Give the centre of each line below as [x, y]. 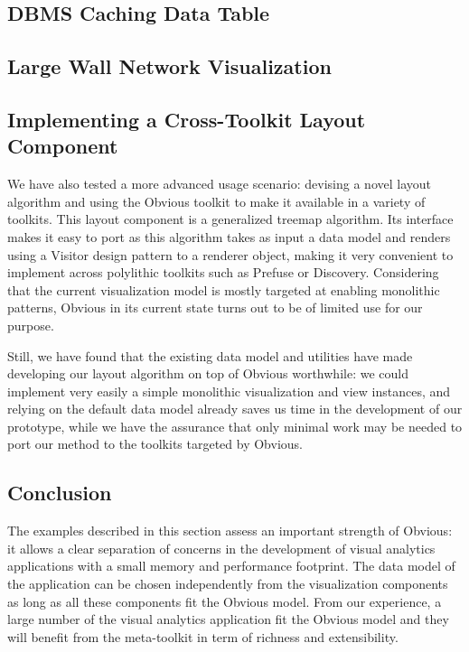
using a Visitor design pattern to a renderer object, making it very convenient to [230, 254]
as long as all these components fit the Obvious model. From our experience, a [225, 601]
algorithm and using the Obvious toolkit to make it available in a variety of [216, 201]
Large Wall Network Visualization [169, 66]
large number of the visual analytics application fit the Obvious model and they [228, 619]
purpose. [31, 325]
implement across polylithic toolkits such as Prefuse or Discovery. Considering [223, 272]
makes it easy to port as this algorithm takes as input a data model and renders [229, 236]
